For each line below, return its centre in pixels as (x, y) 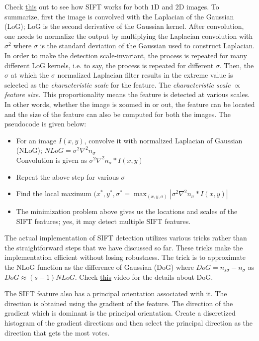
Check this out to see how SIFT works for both (77, 6)
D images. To (199, 6)
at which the (30, 75)
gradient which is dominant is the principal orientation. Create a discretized (120, 313)
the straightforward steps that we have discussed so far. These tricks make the (124, 247)
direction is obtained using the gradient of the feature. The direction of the (119, 303)
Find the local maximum (54, 193)
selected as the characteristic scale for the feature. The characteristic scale (118, 84)
